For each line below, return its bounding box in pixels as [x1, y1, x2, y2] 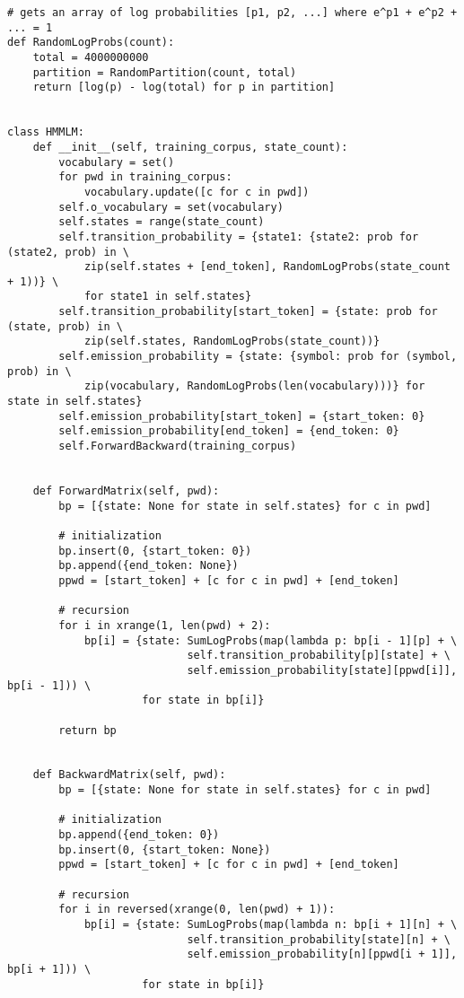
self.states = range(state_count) [58, 215, 265, 229]
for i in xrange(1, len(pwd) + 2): [58, 618, 271, 632]
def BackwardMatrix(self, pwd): [32, 768, 226, 782]
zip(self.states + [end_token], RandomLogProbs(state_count [83, 260, 451, 274]
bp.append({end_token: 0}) [58, 828, 220, 842]
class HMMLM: [7, 126, 84, 139]
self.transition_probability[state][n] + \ [187, 932, 451, 946]
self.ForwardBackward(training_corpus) [58, 440, 297, 453]
